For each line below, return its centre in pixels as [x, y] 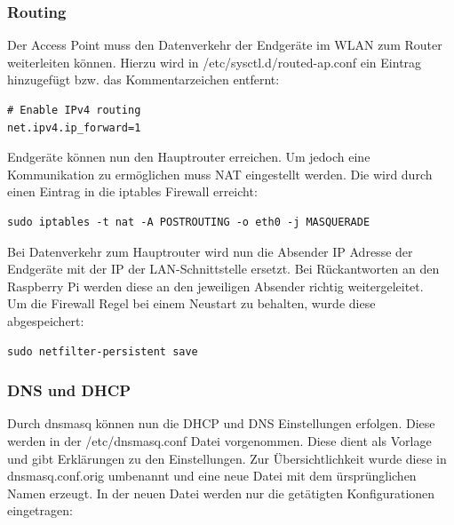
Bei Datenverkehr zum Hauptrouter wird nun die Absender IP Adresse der [210, 251]
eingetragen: [40, 510]
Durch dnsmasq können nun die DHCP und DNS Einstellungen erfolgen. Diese [221, 423]
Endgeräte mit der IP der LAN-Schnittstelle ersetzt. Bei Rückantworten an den [223, 269]
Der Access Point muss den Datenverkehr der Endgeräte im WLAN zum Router [225, 45]
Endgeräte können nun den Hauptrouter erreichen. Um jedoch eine [189, 157]
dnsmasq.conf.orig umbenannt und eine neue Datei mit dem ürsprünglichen [212, 476]
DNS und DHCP [69, 390]
